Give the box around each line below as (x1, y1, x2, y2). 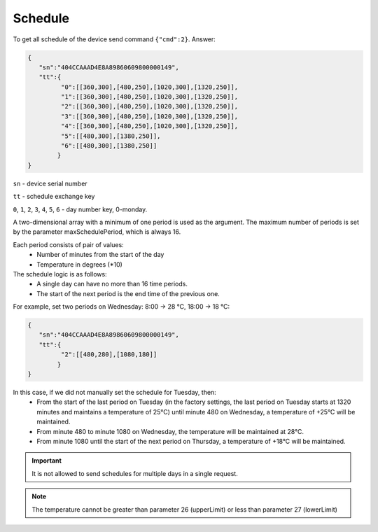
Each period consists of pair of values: (13, 240, 124, 248)
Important (31, 456, 62, 465)
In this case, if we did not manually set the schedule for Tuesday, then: (13, 388, 216, 397)
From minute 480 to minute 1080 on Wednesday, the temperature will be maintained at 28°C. (36, 427, 304, 435)
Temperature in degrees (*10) (36, 260, 122, 269)
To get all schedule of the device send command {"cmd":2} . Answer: (13, 35, 216, 43)
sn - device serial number (13, 179, 87, 188)
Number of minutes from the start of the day (36, 251, 164, 259)
